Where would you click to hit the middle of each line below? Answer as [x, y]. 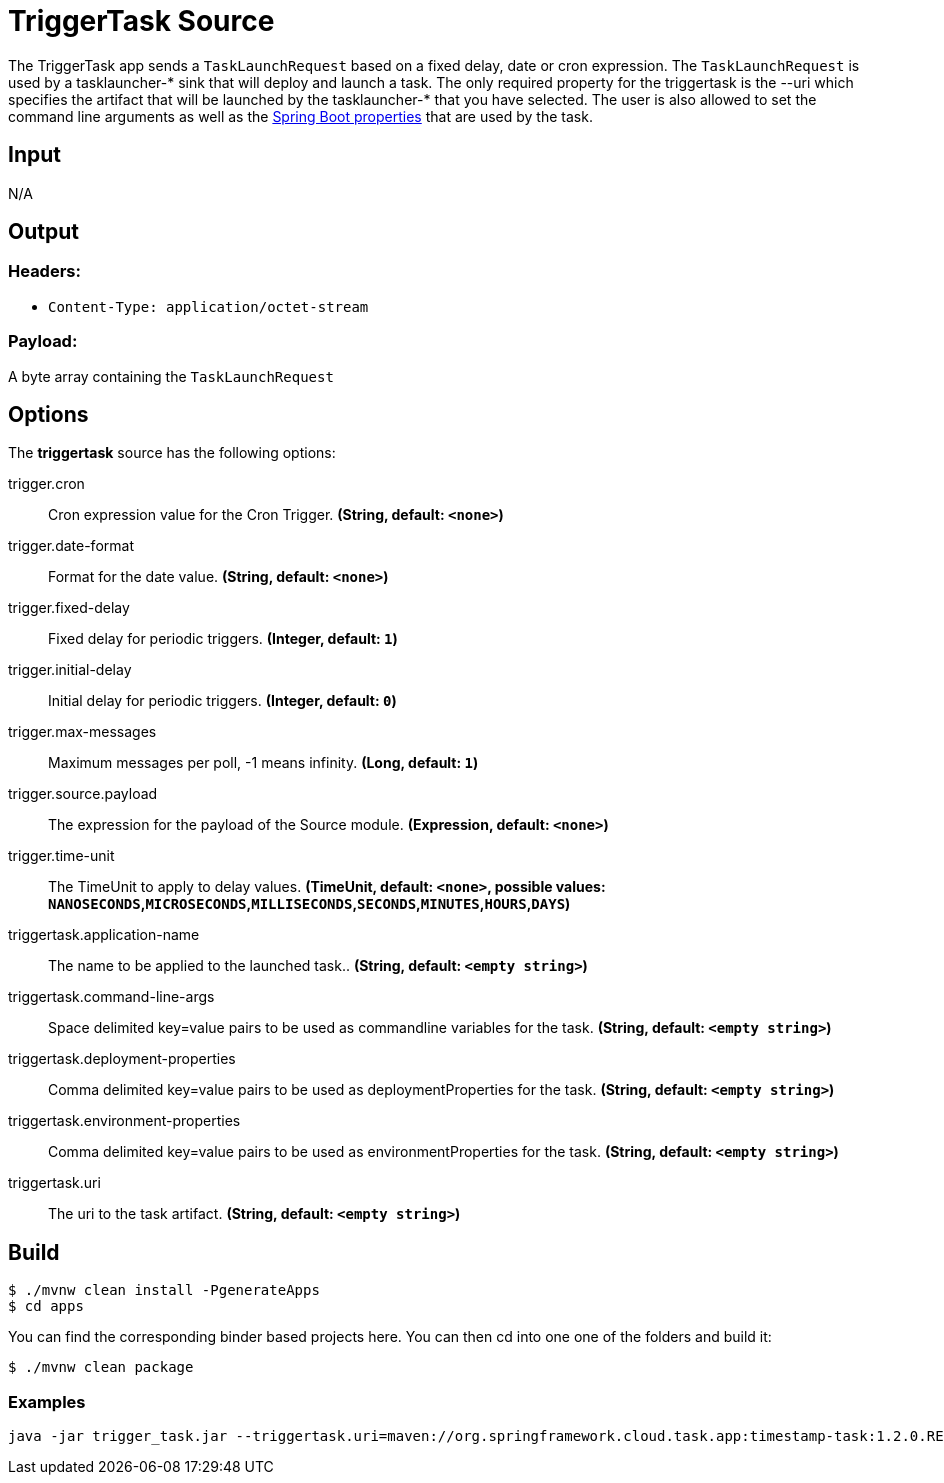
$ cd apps [46, 1306]
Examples [47, 1401]
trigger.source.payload [83, 794]
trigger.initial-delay [70, 670]
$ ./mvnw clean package [101, 1367]
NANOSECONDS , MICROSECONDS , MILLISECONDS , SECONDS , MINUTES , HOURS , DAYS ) [309, 904]
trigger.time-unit [61, 856]
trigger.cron [46, 484]
